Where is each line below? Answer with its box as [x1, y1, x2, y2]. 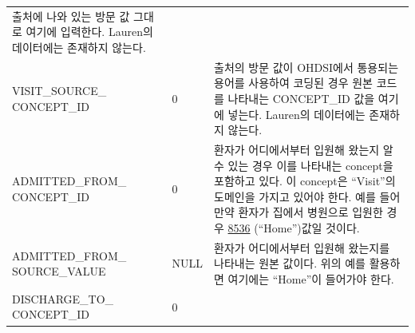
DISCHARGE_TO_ [12, 290, 114, 307]
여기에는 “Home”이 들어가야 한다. [227, 271, 394, 287]
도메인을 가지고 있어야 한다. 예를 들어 [214, 188, 401, 204]
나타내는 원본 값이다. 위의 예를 [214, 255, 366, 272]
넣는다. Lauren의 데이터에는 [227, 105, 366, 122]
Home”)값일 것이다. [263, 219, 360, 236]
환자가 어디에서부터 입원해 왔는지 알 [214, 141, 393, 157]
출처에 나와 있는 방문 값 [12, 7, 130, 24]
